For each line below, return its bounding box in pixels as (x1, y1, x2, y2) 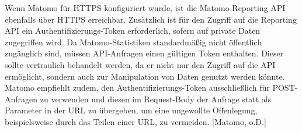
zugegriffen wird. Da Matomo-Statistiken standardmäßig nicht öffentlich (5, 35, 262, 48)
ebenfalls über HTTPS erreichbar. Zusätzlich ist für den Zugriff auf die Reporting (5, 13, 297, 25)
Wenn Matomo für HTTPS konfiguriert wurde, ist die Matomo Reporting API (5, 2, 286, 13)
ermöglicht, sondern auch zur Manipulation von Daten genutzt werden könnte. (5, 70, 285, 82)
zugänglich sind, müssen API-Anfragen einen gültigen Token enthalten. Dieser (5, 47, 284, 59)
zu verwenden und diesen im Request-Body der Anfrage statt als (40, 92, 272, 105)
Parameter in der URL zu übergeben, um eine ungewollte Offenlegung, (5, 104, 258, 116)
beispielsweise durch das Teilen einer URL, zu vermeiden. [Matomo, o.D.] (5, 115, 266, 127)
